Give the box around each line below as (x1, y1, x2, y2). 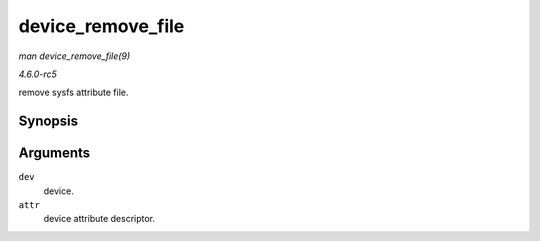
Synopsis (18, 113, 79, 130)
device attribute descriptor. (43, 213, 155, 225)
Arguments (18, 145, 91, 162)
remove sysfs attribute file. (18, 86, 129, 99)
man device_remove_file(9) (18, 50, 131, 62)
